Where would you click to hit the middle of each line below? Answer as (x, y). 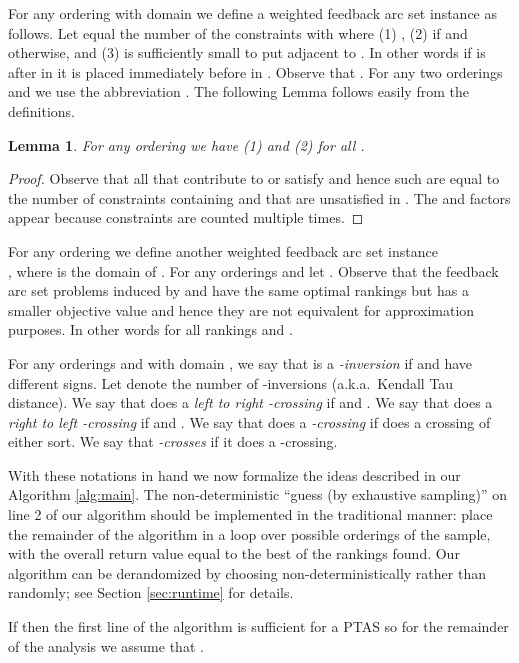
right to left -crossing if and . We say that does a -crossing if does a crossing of (249, 421)
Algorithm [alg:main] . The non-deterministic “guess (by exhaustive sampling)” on (258, 494)
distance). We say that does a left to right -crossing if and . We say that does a (250, 402)
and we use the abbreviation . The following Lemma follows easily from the (238, 91)
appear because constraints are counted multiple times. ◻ (186, 217)
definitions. (41, 110)
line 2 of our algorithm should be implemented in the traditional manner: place (250, 514)
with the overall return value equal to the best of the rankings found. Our (234, 553)
